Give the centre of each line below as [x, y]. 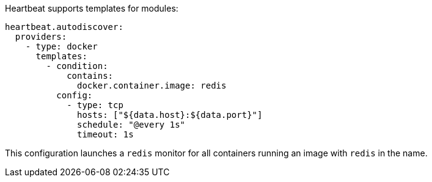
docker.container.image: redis [152, 86]
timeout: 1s [105, 134]
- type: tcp [95, 105]
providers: [41, 37]
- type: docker [61, 46]
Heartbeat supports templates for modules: [92, 8]
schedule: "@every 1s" [131, 125]
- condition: [77, 66]
